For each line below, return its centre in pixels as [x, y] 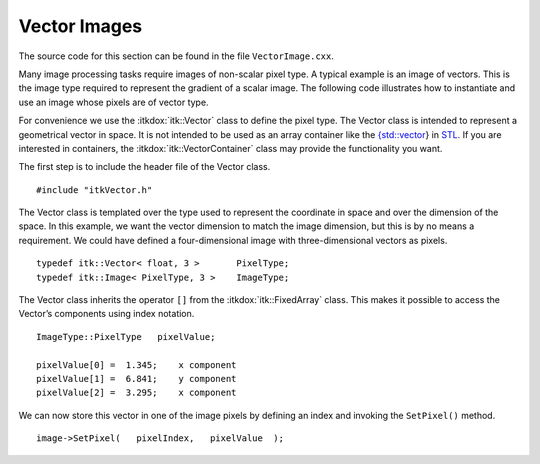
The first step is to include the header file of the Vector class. [144, 167]
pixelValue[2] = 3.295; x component [136, 393]
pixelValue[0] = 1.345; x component [136, 364]
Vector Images [80, 26]
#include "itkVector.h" [94, 189]
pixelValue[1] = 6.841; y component [136, 378]
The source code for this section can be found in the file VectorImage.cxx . [176, 56]
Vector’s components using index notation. [106, 314]
